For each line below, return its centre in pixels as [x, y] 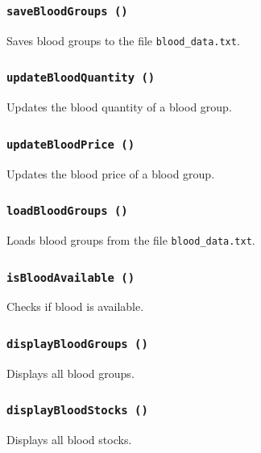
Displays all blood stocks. [69, 440]
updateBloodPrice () [71, 144]
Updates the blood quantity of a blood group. [119, 107]
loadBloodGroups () [67, 211]
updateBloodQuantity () [81, 78]
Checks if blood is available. [75, 306]
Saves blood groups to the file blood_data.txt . [123, 40]
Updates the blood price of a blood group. [111, 173]
